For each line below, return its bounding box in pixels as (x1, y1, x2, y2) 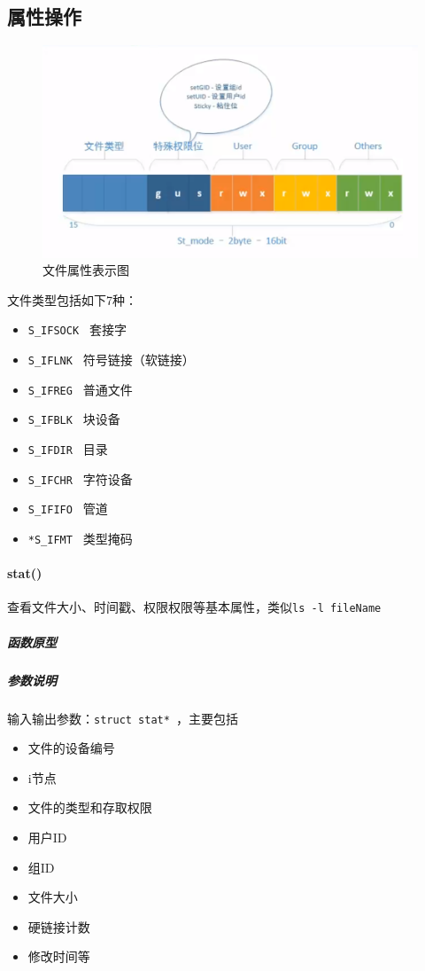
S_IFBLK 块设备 (27, 410, 120, 428)
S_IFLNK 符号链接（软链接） (27, 349, 195, 368)
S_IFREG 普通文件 (27, 380, 133, 398)
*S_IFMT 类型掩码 (27, 529, 133, 547)
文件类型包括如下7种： (7, 290, 137, 309)
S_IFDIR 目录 (27, 439, 108, 458)
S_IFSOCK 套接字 (27, 320, 127, 339)
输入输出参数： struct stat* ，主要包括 (7, 709, 239, 727)
